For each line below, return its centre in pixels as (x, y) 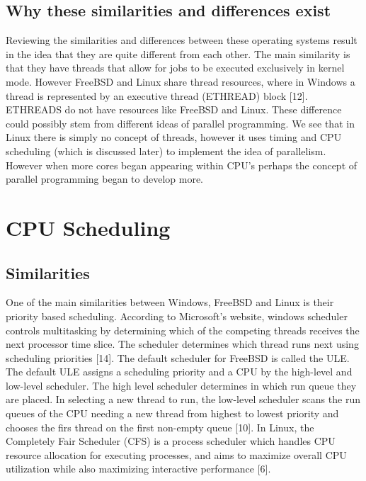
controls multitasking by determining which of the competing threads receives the (183, 330)
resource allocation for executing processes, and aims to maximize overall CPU (176, 454)
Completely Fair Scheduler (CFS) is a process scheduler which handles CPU (171, 441)
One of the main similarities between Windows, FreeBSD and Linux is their (170, 302)
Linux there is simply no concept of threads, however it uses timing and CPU (174, 137)
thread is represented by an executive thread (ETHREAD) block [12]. (157, 95)
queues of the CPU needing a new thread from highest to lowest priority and (172, 413)
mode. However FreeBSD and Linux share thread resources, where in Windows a (181, 81)
